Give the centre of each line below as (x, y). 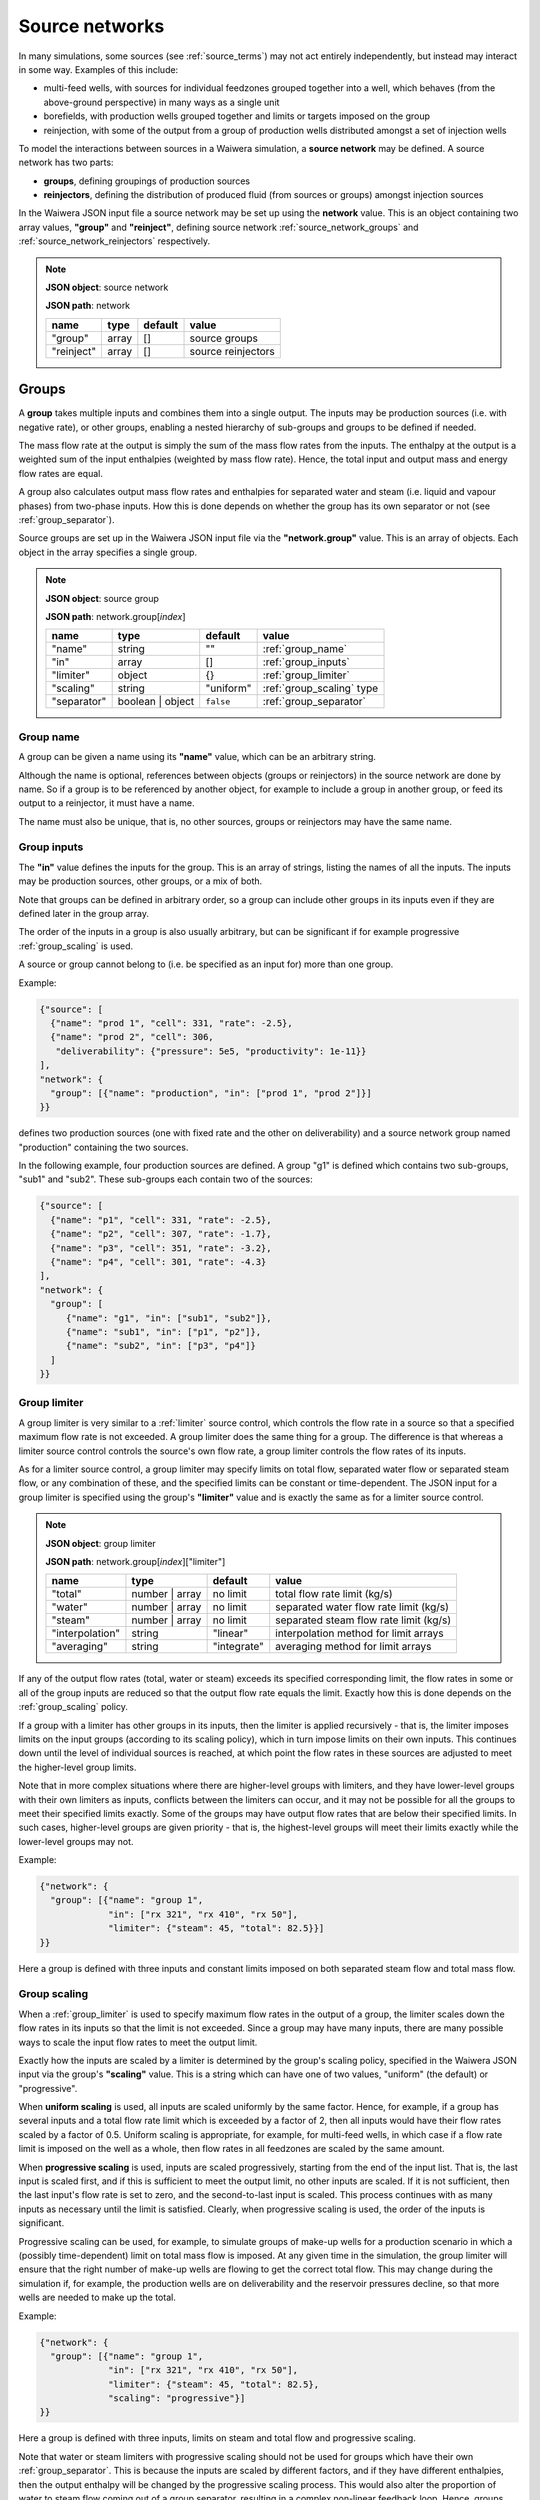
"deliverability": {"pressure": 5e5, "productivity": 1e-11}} (211, 1051)
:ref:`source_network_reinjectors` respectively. (114, 241)
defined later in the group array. (84, 914)
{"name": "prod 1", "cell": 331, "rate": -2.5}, (172, 1023)
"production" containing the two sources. (103, 1147)
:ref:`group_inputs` (306, 662)
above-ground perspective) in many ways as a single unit (161, 102)
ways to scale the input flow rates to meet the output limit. (138, 2042)
